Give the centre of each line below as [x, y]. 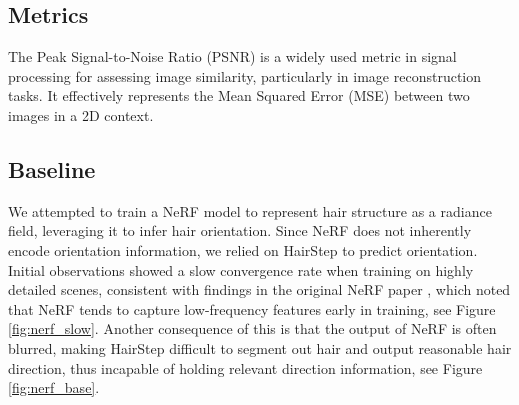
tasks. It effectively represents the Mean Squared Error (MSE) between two [239, 95]
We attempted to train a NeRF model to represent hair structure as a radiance [250, 210]
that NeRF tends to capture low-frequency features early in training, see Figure [252, 308]
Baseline [52, 168]
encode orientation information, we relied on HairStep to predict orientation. [243, 249]
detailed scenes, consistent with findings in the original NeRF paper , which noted [259, 289]
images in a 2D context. [81, 114]
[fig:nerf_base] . [54, 387]
